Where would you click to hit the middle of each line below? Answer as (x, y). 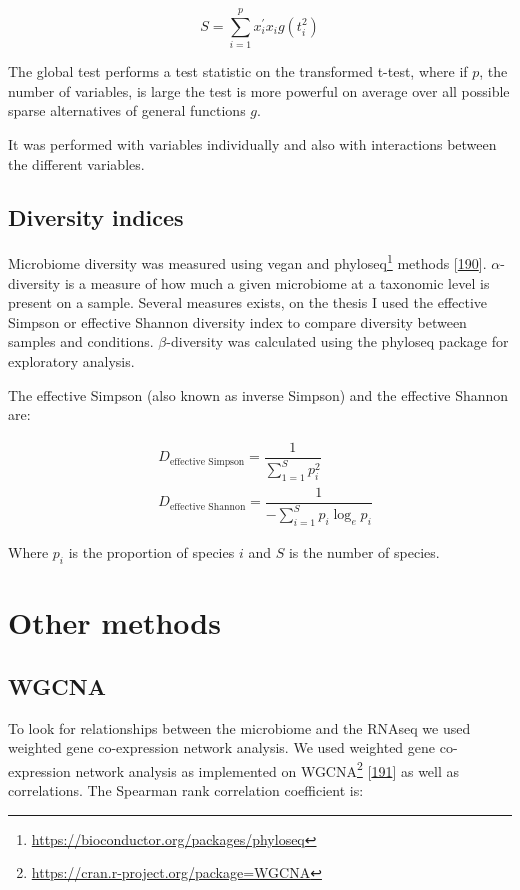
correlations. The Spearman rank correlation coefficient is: (186, 789)
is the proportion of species (151, 552)
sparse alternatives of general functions (127, 110)
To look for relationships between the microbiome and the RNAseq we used (239, 727)
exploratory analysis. (71, 360)
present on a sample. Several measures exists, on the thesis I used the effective (248, 302)
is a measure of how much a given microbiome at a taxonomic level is (277, 282)
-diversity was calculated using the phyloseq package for (337, 341)
